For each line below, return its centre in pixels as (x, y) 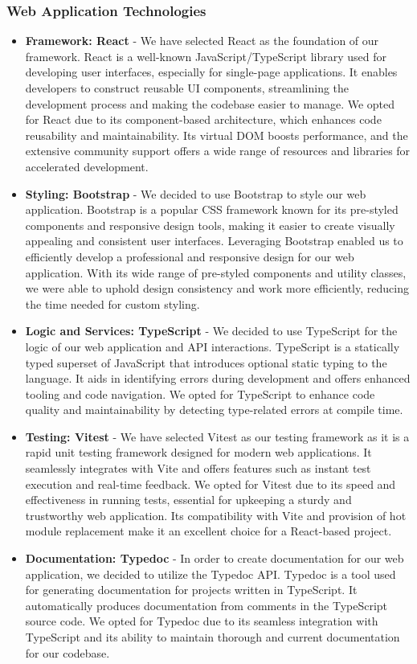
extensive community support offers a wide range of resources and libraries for (218, 151)
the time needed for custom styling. (112, 303)
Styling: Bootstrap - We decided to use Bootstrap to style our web (196, 193)
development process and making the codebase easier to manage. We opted (210, 103)
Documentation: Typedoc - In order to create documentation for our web (215, 558)
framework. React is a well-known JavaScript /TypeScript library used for (206, 56)
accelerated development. (87, 166)
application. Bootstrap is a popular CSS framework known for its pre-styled (212, 209)
